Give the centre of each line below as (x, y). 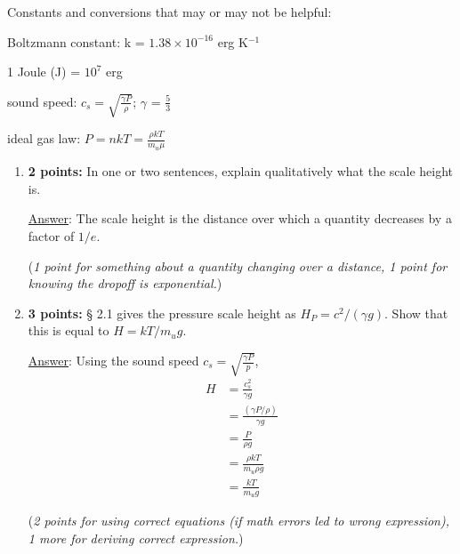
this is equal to (69, 330)
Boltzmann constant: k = (76, 41)
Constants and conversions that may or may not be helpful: (169, 12)
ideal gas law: (44, 138)
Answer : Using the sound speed (113, 360)
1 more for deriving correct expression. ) (136, 538)
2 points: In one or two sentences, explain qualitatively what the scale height (241, 171)
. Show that (416, 313)
